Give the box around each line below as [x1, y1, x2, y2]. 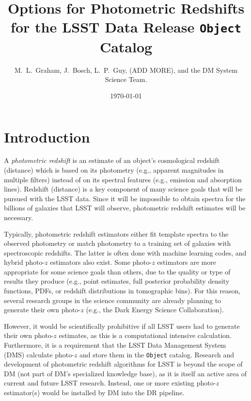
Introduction [4, 127, 90, 147]
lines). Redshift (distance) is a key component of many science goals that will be [4, 184, 243, 194]
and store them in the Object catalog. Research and [79, 349, 235, 359]
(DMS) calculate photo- [4, 349, 74, 359]
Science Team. [105, 74, 147, 84]
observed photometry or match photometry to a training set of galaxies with [4, 238, 231, 248]
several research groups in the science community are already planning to [4, 295, 221, 305]
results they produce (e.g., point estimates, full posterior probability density [4, 276, 230, 286]
